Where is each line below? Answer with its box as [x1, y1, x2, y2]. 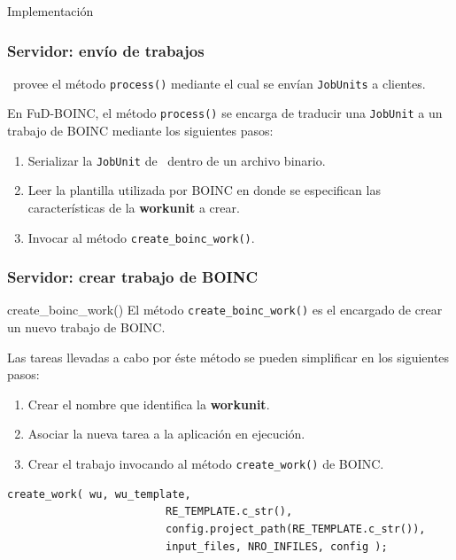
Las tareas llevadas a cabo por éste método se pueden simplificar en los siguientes [7, 347, 450, 366]
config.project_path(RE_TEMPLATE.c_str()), [165, 522, 426, 535]
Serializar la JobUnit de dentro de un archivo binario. [27, 151, 326, 169]
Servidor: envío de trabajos [7, 39, 205, 61]
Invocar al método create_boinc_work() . [27, 228, 255, 246]
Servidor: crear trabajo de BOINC [7, 266, 259, 288]
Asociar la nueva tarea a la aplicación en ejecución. [27, 424, 305, 443]
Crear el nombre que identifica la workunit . [27, 394, 270, 413]
